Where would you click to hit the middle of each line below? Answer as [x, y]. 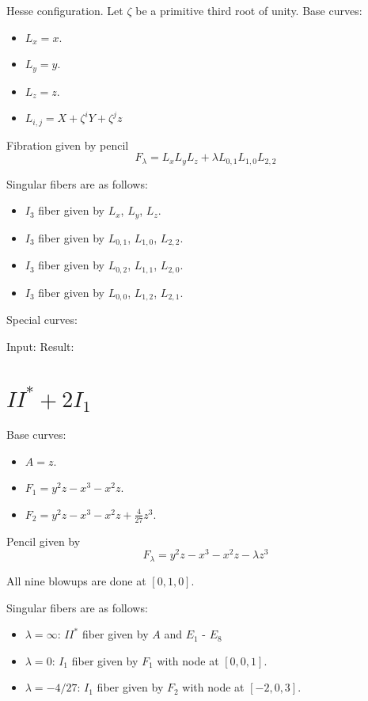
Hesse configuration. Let [65, 10]
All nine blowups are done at [76, 580]
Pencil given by [44, 541]
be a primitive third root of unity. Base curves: [249, 10]
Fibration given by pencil [68, 145]
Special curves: [42, 320]
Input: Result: [40, 346]
